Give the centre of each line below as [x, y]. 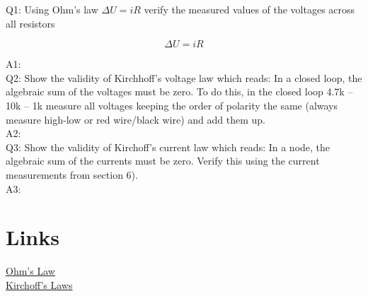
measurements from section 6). [72, 174]
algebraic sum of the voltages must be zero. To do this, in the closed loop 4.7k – [179, 91]
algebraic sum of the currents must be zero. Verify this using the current [163, 161]
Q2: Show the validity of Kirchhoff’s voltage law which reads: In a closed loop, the [184, 77]
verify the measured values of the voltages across [249, 9]
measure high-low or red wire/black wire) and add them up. [136, 119]
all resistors [30, 23]
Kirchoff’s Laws [39, 284]
